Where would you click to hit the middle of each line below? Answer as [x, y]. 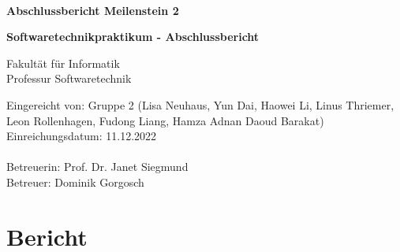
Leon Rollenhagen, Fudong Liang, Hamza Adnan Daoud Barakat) [165, 120]
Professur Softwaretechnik [69, 78]
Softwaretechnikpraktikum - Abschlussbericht [133, 37]
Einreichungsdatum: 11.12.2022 [82, 136]
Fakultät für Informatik [63, 63]
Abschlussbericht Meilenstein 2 [93, 10]
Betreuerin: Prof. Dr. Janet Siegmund [97, 167]
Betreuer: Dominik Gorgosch [75, 182]
